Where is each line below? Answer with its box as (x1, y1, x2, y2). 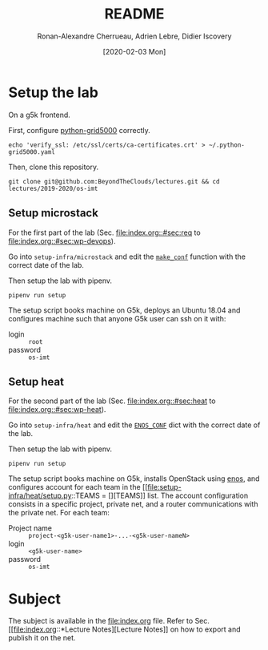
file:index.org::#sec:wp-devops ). (8, 236, 116, 245)
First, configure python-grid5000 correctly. (8, 125, 150, 135)
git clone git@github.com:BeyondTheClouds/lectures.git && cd (8, 177, 220, 185)
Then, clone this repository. (8, 162, 99, 172)
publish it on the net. (8, 633, 76, 643)
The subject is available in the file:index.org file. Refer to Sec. (8, 616, 210, 626)
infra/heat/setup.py (8, 491, 72, 501)
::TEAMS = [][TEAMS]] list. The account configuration (71, 491, 249, 501)
